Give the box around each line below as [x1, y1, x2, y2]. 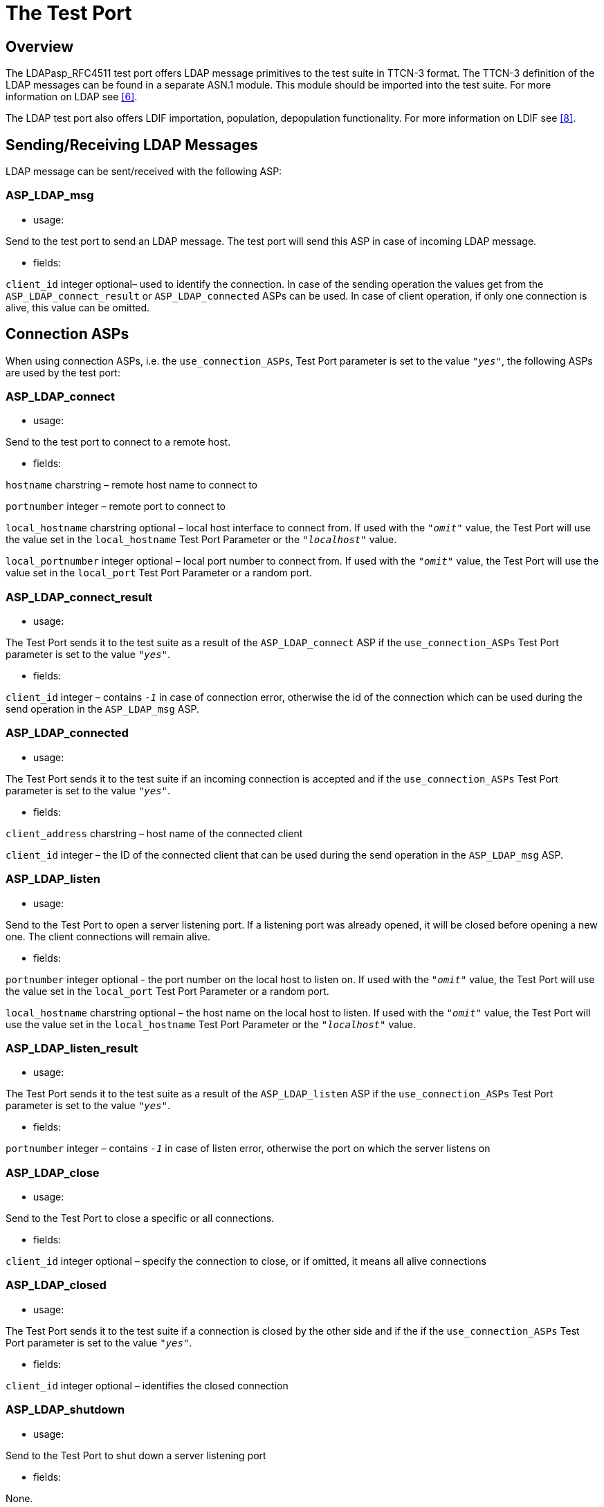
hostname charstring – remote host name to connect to [6, 479, 257, 491]
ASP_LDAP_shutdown [6, 1403, 125, 1417]
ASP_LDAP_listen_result [6, 1041, 138, 1055]
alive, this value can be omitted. [6, 301, 150, 313]
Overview [6, 37, 74, 55]
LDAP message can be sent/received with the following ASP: [6, 165, 282, 178]
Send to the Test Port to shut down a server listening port [6, 1449, 266, 1461]
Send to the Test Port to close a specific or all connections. [6, 1212, 275, 1225]
